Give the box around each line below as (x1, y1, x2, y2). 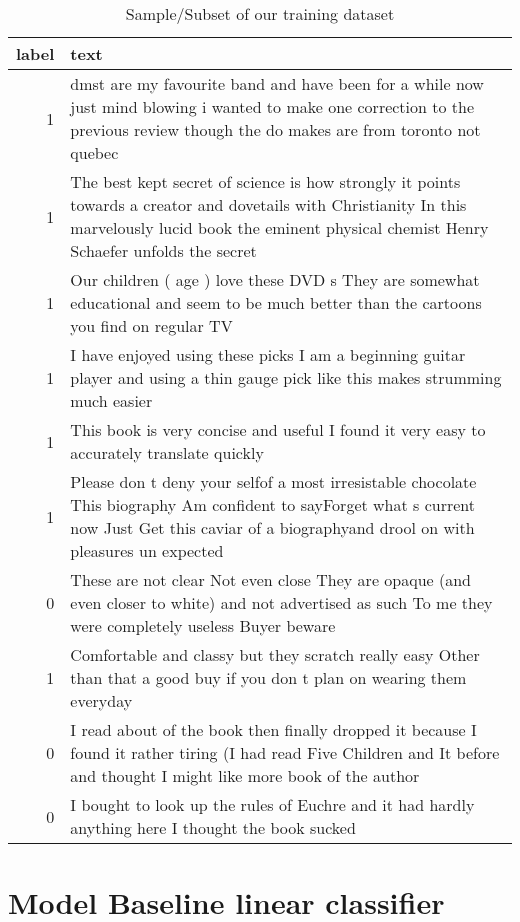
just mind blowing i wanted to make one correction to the (70, 95, 475, 118)
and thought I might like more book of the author (70, 764, 420, 787)
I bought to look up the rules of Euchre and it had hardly (70, 793, 475, 816)
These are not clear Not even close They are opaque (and (70, 568, 472, 591)
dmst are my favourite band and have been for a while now (70, 72, 484, 95)
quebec (70, 141, 119, 164)
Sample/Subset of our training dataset (125, 2, 395, 25)
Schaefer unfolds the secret (70, 239, 257, 262)
